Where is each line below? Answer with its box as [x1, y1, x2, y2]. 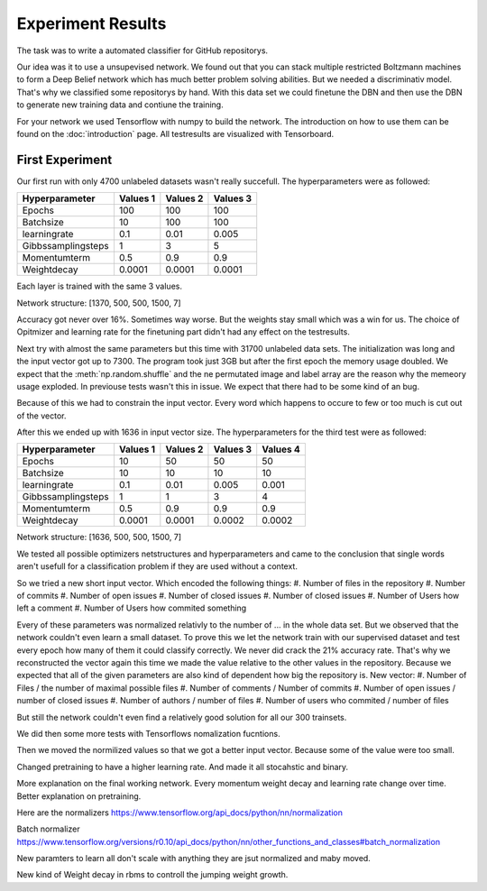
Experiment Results [16, 14, 167, 33]
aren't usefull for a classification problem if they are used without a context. [16, 561, 298, 572]
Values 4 [262, 443, 301, 455]
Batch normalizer [16, 823, 80, 834]
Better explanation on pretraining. [16, 790, 142, 802]
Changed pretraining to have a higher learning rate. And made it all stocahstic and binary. [16, 761, 349, 772]
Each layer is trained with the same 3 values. [16, 280, 182, 292]
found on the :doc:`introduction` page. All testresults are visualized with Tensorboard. [16, 128, 335, 139]
